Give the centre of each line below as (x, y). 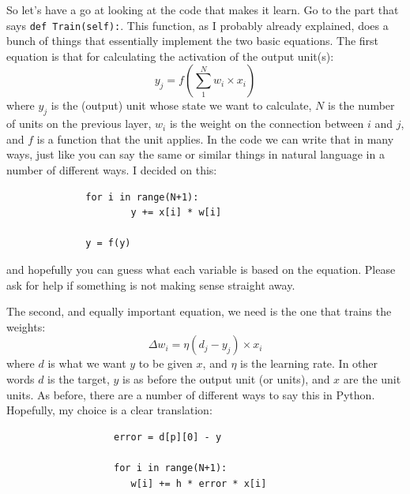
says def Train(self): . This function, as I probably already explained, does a (197, 25)
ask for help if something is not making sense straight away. (151, 284)
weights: (26, 326)
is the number (361, 105)
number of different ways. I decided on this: (112, 170)
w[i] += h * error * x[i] (199, 483)
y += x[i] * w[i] (176, 213)
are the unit (372, 378)
